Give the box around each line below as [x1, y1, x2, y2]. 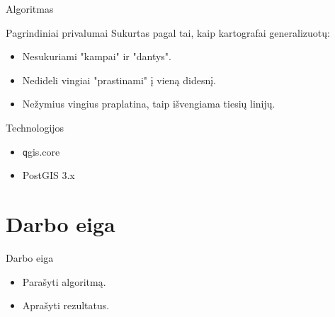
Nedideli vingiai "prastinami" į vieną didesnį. [22, 72, 217, 87]
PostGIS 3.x [22, 168, 75, 183]
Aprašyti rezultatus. [22, 298, 110, 313]
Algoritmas [6, 1, 54, 16]
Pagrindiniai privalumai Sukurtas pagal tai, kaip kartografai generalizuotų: [6, 25, 330, 40]
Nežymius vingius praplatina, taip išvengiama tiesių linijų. [22, 96, 276, 111]
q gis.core [22, 144, 60, 158]
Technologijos [6, 120, 64, 134]
